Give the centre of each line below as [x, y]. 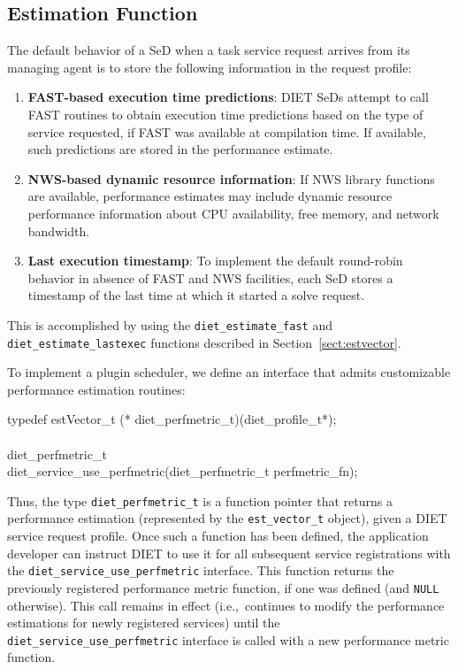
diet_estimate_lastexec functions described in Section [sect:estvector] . [204, 342]
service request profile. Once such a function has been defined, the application [218, 536]
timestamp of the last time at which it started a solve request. [196, 295]
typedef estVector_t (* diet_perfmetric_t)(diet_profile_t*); [172, 419]
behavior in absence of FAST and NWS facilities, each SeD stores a [210, 277]
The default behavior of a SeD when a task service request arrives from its [209, 50]
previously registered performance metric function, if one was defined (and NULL [223, 587]
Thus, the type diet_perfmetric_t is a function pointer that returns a [200, 500]
